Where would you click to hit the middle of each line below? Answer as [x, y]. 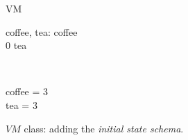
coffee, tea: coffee [42, 31]
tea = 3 [22, 104]
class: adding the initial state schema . [104, 128]
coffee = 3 [27, 91]
